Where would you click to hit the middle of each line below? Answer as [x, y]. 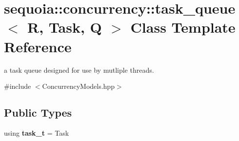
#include [18, 86]
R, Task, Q [65, 27]
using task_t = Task [37, 132]
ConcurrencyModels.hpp [78, 86]
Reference [38, 46]
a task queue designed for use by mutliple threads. [79, 70]
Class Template [183, 27]
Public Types [38, 112]
